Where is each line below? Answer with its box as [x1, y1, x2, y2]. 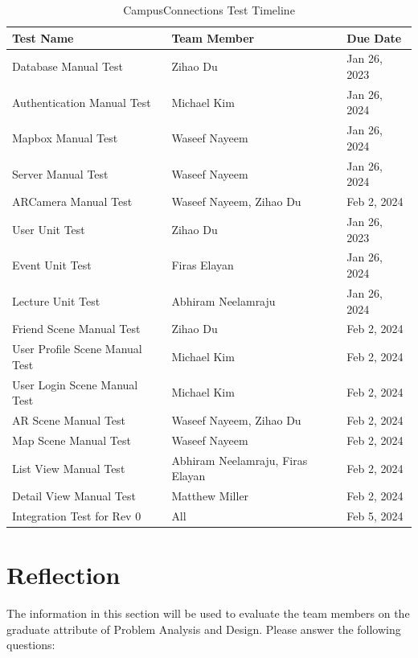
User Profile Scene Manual [12, 340, 142, 357]
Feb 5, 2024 [346, 508, 404, 524]
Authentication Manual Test [12, 93, 151, 110]
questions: [6, 636, 55, 653]
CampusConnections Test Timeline [123, 2, 295, 18]
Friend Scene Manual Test [12, 320, 141, 337]
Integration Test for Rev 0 [12, 508, 141, 524]
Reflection [6, 558, 121, 591]
